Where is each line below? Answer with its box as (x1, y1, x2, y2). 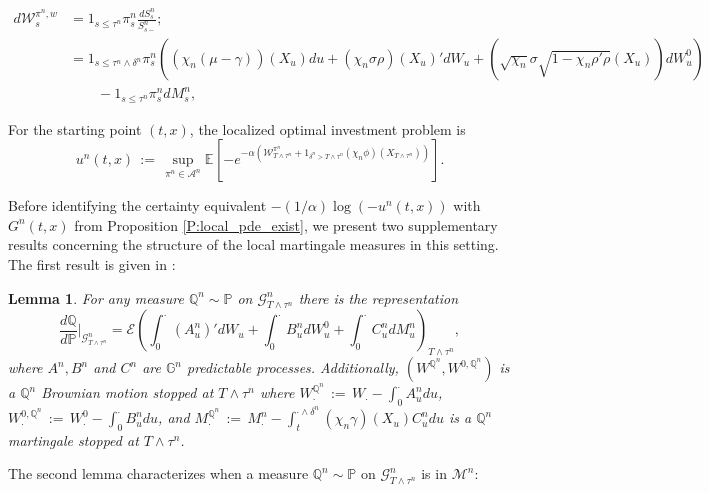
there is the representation (298, 287, 459, 308)
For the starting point (8, 118, 142, 139)
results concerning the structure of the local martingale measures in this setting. (8, 234, 499, 255)
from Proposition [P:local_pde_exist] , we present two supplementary (74, 214, 498, 235)
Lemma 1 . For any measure (8, 287, 184, 308)
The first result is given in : (8, 253, 176, 274)
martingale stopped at (8, 429, 139, 450)
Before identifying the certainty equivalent (8, 195, 267, 216)
